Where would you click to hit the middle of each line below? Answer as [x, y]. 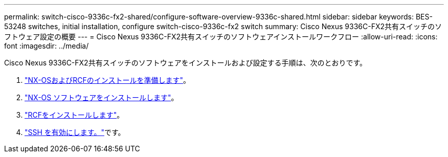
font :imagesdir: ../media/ [47, 46]
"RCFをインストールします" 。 [74, 115]
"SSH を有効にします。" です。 [75, 132]
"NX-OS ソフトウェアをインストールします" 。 [102, 97]
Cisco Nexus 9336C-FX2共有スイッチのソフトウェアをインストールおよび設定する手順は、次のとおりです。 [185, 63]
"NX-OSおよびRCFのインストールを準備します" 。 [108, 80]
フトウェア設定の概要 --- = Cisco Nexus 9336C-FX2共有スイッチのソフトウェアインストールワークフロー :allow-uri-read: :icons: [221, 37]
